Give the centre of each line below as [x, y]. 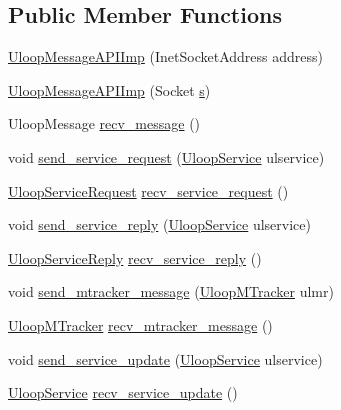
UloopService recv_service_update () [123, 392]
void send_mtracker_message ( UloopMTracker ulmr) [171, 291]
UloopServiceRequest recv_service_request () [148, 190]
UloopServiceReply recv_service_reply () [135, 257]
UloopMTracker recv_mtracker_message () [140, 324]
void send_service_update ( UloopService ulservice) [165, 358]
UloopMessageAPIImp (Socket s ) [109, 89]
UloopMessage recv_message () [104, 123]
